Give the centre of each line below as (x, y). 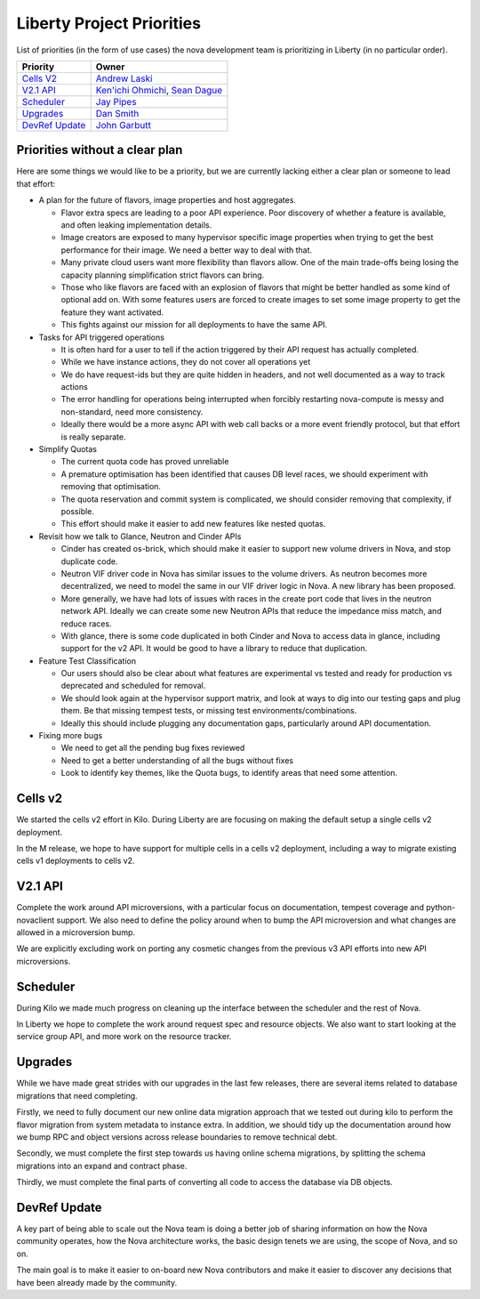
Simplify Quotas (68, 449)
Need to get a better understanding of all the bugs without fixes (177, 760)
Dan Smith (117, 113)
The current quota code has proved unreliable (145, 462)
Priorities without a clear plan (100, 150)
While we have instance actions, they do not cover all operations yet (186, 362)
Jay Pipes (116, 101)
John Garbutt (123, 125)
